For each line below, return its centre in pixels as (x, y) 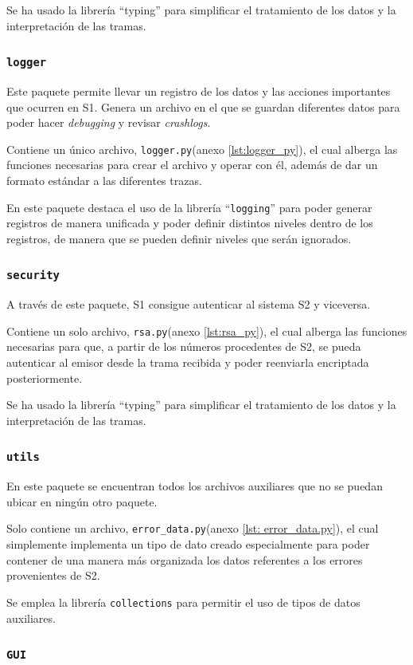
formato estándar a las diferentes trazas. (104, 180)
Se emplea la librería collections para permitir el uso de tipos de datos (183, 602)
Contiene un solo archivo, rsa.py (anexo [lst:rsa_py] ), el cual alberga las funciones (207, 331)
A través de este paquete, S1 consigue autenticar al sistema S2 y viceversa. (189, 304)
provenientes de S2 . (53, 575)
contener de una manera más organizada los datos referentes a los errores (185, 559)
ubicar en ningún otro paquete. (82, 501)
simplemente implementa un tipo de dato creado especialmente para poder (188, 544)
